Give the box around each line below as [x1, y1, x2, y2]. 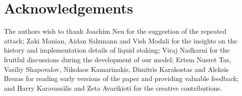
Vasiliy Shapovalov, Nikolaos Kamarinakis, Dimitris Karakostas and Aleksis [4, 64, 229, 74]
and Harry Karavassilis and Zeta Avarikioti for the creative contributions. [4, 82, 222, 93]
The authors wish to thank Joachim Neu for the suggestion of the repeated [4, 26, 226, 36]
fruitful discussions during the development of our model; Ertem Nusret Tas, [4, 54, 231, 64]
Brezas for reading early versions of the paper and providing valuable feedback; [4, 73, 239, 83]
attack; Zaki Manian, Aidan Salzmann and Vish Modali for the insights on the [4, 35, 237, 45]
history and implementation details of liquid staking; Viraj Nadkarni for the [4, 45, 230, 55]
